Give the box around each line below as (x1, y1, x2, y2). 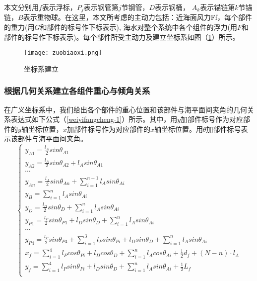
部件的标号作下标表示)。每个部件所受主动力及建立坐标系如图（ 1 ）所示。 (4, 31, 240, 42)
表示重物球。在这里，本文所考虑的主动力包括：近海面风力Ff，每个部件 (23, 12, 253, 22)
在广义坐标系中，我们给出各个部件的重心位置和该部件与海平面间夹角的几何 (4, 104, 247, 114)
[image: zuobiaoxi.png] (24, 49, 102, 57)
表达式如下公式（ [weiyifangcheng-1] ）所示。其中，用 (10, 114, 178, 124)
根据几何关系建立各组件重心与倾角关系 (4, 85, 150, 97)
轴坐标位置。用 (154, 123, 203, 134)
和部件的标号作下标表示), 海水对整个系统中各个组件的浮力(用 (40, 22, 237, 32)
